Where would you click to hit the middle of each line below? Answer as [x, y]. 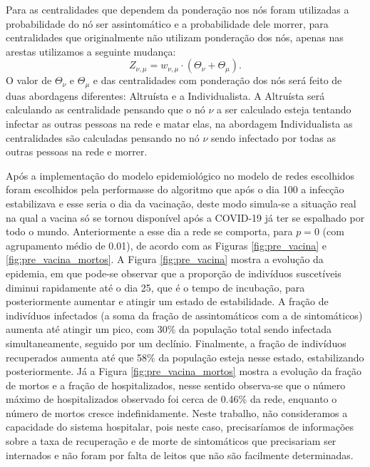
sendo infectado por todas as [273, 137]
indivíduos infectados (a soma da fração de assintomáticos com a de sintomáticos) [184, 315]
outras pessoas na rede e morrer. [77, 152]
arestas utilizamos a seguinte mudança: [91, 51]
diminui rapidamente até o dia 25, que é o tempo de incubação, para [155, 287]
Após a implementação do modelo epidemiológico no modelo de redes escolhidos [180, 175]
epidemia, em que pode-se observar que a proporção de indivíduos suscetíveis [174, 273]
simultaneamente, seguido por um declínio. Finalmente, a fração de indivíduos [176, 343]
